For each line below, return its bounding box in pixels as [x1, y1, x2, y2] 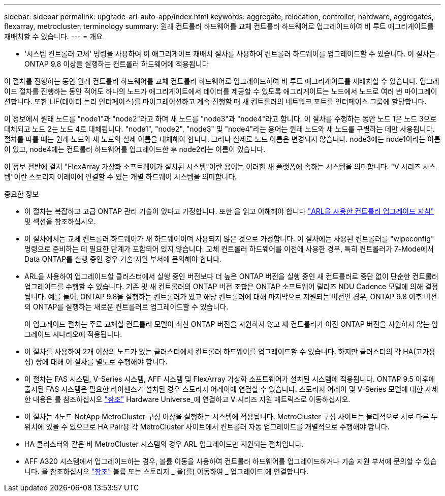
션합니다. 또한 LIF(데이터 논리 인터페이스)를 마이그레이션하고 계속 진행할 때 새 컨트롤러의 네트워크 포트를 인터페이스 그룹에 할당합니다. [4, 97, 427, 106]
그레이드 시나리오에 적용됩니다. [24, 330, 122, 338]
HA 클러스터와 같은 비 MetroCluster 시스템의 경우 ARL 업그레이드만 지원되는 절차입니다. [24, 440, 304, 448]
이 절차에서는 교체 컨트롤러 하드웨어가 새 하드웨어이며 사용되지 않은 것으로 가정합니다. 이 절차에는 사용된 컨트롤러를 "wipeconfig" [24, 234, 434, 243]
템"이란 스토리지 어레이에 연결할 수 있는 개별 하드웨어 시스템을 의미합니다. [4, 172, 237, 181]
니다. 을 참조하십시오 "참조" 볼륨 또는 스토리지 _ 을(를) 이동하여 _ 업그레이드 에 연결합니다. [24, 467, 308, 476]
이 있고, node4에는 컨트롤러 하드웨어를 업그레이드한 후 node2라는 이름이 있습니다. [4, 145, 266, 153]
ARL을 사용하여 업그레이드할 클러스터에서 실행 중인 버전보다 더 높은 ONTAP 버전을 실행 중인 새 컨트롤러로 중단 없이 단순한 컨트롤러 [24, 272, 438, 281]
